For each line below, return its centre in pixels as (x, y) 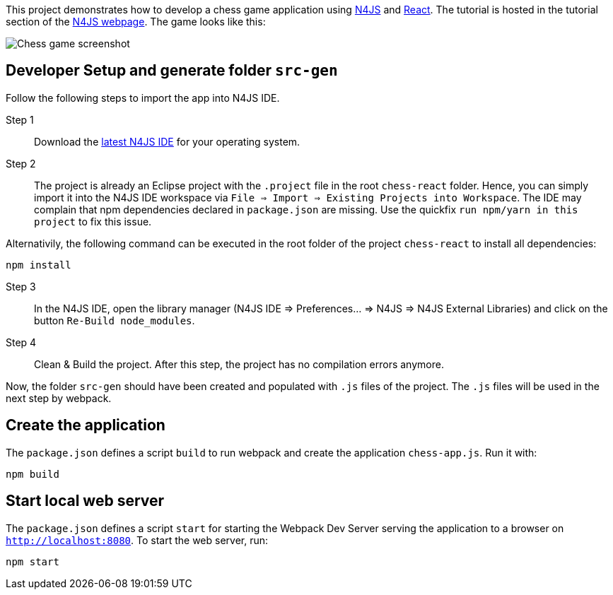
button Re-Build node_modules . (115, 320)
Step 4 (21, 342)
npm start (33, 561)
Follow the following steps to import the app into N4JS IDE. (143, 98)
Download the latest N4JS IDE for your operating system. (167, 141)
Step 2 (21, 163)
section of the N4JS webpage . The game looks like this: (136, 22)
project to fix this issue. (93, 221)
